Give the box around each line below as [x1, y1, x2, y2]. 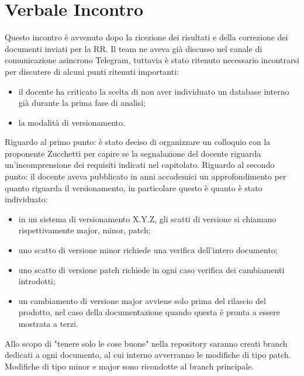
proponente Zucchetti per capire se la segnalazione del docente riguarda [5, 147, 261, 159]
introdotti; [18, 275, 56, 287]
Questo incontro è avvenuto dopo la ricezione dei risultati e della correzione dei [5, 31, 288, 43]
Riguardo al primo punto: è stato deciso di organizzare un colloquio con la [5, 136, 271, 148]
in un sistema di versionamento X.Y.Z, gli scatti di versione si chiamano [18, 212, 277, 225]
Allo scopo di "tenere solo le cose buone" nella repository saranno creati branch [5, 337, 288, 349]
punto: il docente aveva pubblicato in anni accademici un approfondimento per [5, 170, 286, 182]
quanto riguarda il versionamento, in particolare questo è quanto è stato [5, 181, 262, 194]
